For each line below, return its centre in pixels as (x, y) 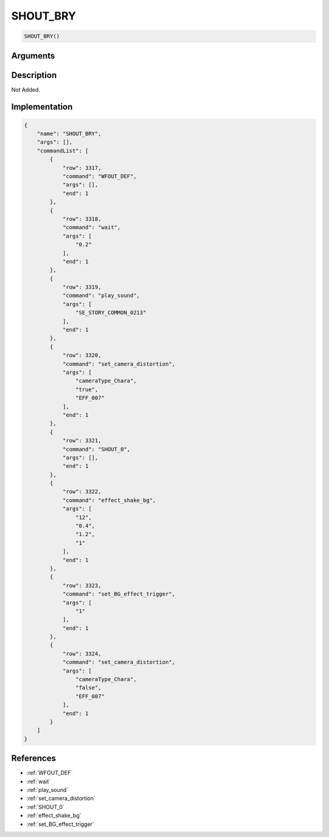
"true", (87, 389)
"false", (88, 688)
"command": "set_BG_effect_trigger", (119, 594)
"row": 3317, (82, 168)
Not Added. (26, 90)
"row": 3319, (82, 287)
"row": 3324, (82, 654)
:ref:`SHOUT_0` (45, 807)
